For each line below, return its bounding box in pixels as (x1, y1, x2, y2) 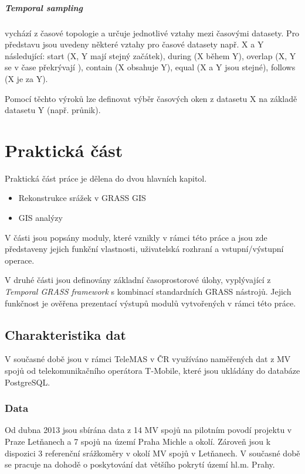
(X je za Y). (5, 72, 48, 84)
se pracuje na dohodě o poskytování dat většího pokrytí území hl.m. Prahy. (5, 458, 275, 470)
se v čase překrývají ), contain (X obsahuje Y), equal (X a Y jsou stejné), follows (5, 61, 296, 73)
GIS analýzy (18, 212, 63, 224)
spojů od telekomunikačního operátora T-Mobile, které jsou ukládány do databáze (5, 364, 300, 376)
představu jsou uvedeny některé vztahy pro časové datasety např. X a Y (5, 38, 264, 50)
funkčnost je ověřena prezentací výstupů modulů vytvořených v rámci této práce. (5, 296, 296, 309)
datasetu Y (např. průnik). (5, 104, 101, 116)
